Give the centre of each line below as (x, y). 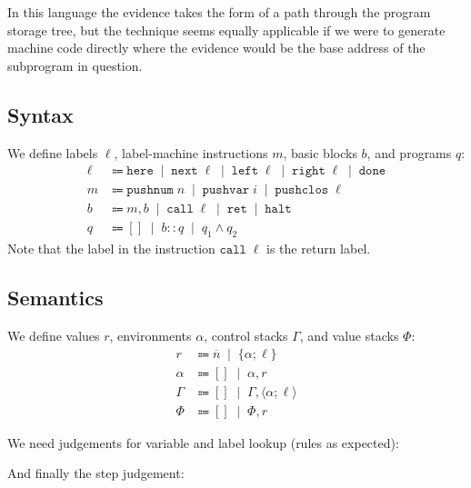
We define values (54, 335)
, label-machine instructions (191, 152)
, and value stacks (349, 335)
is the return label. (319, 249)
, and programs (409, 152)
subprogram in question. (75, 65)
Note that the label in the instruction (111, 249)
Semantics (55, 298)
